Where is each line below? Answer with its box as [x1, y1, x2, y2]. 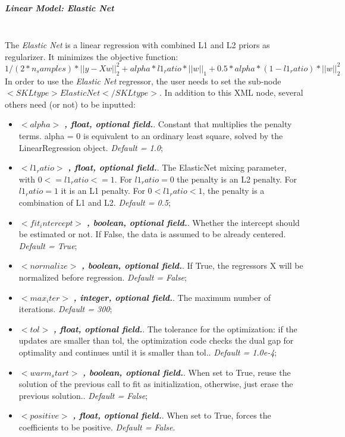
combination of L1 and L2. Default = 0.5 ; [18, 196, 171, 208]
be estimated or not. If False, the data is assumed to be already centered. [18, 228, 286, 240]
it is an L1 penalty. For [61, 184, 145, 197]
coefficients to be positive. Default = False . [18, 420, 175, 433]
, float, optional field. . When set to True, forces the [73, 409, 271, 422]
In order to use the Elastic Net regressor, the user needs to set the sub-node [5, 74, 281, 87]
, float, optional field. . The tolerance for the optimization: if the [53, 322, 297, 335]
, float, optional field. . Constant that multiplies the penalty [64, 118, 292, 130]
